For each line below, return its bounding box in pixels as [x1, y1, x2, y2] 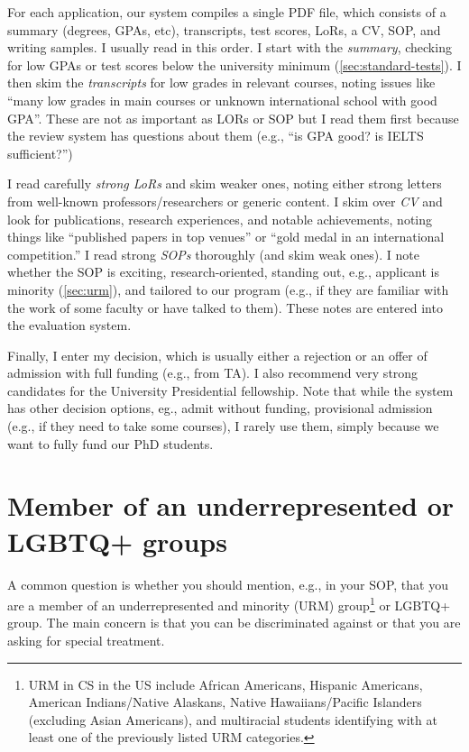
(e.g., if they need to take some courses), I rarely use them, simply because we [7, 417, 439, 436]
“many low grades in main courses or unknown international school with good [7, 90, 437, 109]
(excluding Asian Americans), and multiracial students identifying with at [28, 710, 437, 729]
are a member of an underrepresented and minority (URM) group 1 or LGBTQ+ [7, 593, 451, 614]
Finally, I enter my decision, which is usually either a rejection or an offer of [7, 345, 428, 364]
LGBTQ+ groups [7, 522, 227, 559]
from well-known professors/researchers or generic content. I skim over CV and [7, 191, 443, 210]
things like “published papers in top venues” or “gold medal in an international [7, 227, 445, 246]
